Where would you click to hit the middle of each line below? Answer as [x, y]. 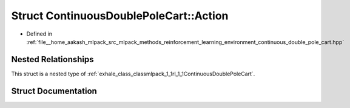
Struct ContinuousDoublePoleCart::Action [120, 16]
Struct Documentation [54, 91]
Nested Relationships [52, 59]
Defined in [39, 34]
